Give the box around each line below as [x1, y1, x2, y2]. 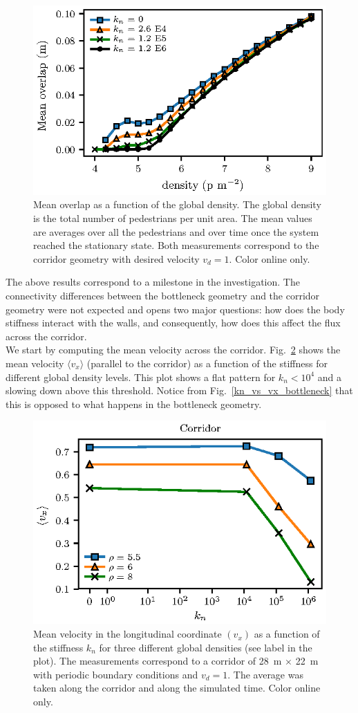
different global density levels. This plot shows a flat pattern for [6, 369, 276, 384]
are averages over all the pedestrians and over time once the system [33, 224, 319, 239]
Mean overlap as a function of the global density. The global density [33, 197, 321, 212]
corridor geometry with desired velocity [33, 251, 200, 266]
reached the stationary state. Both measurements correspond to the [33, 238, 319, 252]
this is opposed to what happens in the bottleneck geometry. [6, 396, 262, 411]
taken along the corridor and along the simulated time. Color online [33, 680, 321, 695]
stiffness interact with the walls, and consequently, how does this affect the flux [6, 315, 341, 330]
